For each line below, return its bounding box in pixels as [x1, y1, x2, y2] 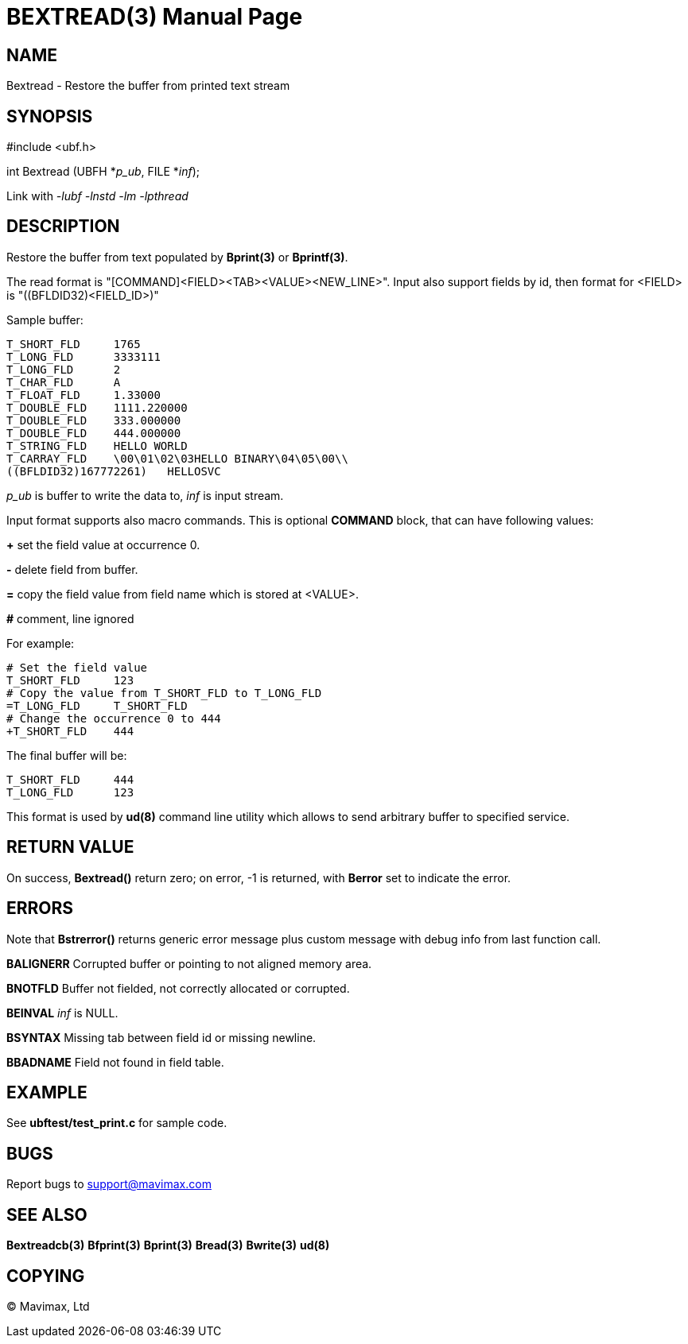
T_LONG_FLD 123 [6, 785, 134, 799]
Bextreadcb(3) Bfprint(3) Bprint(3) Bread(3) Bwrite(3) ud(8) [6, 1238, 330, 1253]
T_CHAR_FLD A [6, 375, 121, 389]
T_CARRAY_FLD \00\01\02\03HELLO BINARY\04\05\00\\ [6, 451, 348, 465]
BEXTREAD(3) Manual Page [6, 3, 303, 30]
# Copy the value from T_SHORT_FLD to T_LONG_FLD [6, 686, 322, 699]
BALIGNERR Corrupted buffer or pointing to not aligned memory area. [6, 956, 372, 970]
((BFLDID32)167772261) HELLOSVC [6, 464, 221, 478]
